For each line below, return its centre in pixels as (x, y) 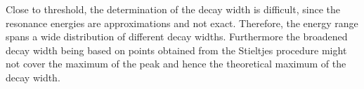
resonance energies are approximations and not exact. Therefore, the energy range (182, 23)
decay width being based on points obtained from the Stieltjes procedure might (176, 50)
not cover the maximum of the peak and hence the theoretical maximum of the (176, 64)
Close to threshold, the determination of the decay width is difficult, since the (173, 9)
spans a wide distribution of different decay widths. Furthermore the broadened (177, 37)
